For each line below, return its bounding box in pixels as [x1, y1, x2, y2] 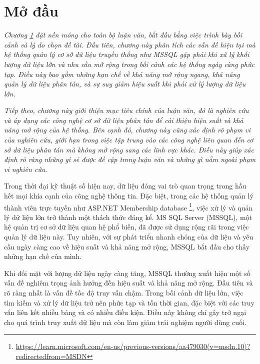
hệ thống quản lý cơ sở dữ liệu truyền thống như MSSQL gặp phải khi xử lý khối [4, 49, 249, 59]
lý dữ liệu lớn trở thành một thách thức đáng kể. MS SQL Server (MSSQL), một [4, 211, 252, 222]
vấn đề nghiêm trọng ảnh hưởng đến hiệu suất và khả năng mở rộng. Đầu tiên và [4, 277, 253, 288]
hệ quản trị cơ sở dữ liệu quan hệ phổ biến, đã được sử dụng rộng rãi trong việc [4, 221, 249, 232]
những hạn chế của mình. [4, 251, 82, 261]
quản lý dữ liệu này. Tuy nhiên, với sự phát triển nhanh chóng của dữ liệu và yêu [4, 231, 253, 242]
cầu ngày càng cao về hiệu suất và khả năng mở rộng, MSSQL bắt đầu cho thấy [4, 241, 250, 251]
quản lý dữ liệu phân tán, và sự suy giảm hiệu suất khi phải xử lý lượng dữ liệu [4, 78, 246, 89]
